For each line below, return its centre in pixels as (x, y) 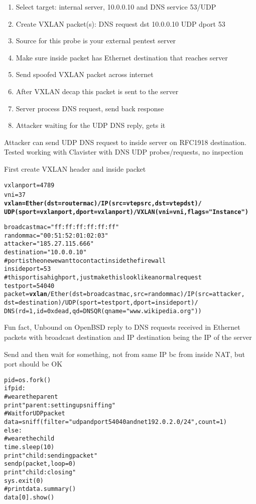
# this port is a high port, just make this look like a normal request (103, 278)
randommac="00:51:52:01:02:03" (56, 235)
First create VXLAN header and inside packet (75, 168)
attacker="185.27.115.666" (49, 244)
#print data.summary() (40, 489)
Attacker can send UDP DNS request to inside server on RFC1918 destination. (125, 142)
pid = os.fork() (28, 380)
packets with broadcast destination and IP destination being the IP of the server (128, 337)
